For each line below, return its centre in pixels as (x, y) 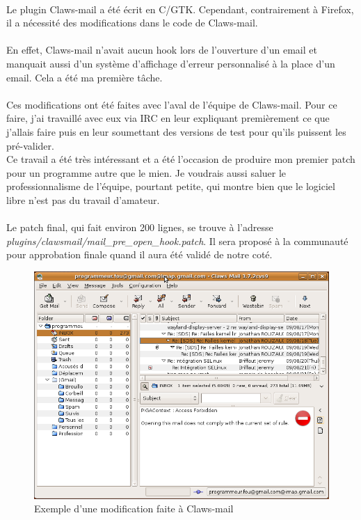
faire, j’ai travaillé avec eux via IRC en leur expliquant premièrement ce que (168, 118)
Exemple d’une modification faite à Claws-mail (134, 509)
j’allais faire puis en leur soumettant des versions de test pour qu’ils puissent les (176, 131)
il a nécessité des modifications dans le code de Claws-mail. (132, 23)
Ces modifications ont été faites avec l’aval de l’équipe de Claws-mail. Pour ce (172, 104)
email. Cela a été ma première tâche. (85, 77)
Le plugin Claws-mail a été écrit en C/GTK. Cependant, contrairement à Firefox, (180, 9)
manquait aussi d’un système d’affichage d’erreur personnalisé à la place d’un (171, 63)
